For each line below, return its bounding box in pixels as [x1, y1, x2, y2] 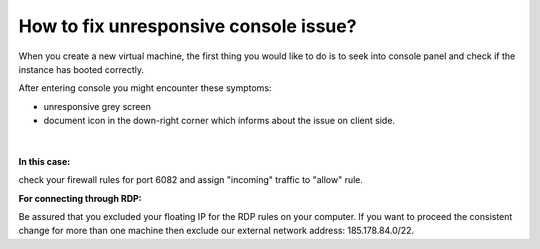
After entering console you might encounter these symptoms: [18, 82, 272, 94]
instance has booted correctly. [18, 63, 145, 75]
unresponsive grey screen [43, 100, 152, 112]
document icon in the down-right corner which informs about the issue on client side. [43, 115, 395, 127]
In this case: [18, 155, 71, 167]
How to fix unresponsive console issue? [18, 15, 357, 37]
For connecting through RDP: [18, 192, 142, 204]
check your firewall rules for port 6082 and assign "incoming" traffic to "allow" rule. [18, 174, 364, 186]
